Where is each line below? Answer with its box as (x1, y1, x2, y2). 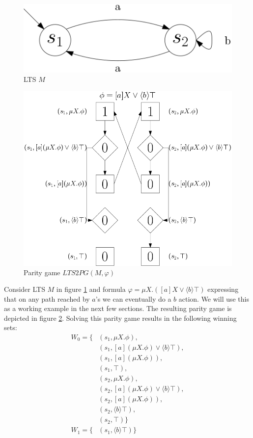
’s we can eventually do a (95, 293, 171, 304)
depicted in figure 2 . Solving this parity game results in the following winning (4, 312, 237, 323)
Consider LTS (4, 283, 45, 294)
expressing (207, 283, 239, 294)
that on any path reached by (4, 293, 90, 304)
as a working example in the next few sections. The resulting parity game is (4, 303, 232, 313)
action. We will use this (178, 293, 250, 304)
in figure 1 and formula (56, 283, 126, 294)
